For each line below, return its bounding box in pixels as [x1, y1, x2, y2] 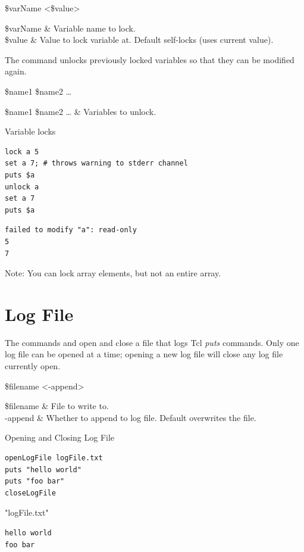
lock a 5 [5, 147, 39, 156]
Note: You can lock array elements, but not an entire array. [5, 267, 221, 279]
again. [5, 65, 27, 77]
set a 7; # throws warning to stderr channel [5, 159, 188, 168]
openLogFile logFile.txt [5, 453, 103, 462]
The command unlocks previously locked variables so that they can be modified [5, 53, 294, 66]
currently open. [5, 360, 61, 372]
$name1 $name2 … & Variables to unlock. [5, 105, 156, 117]
